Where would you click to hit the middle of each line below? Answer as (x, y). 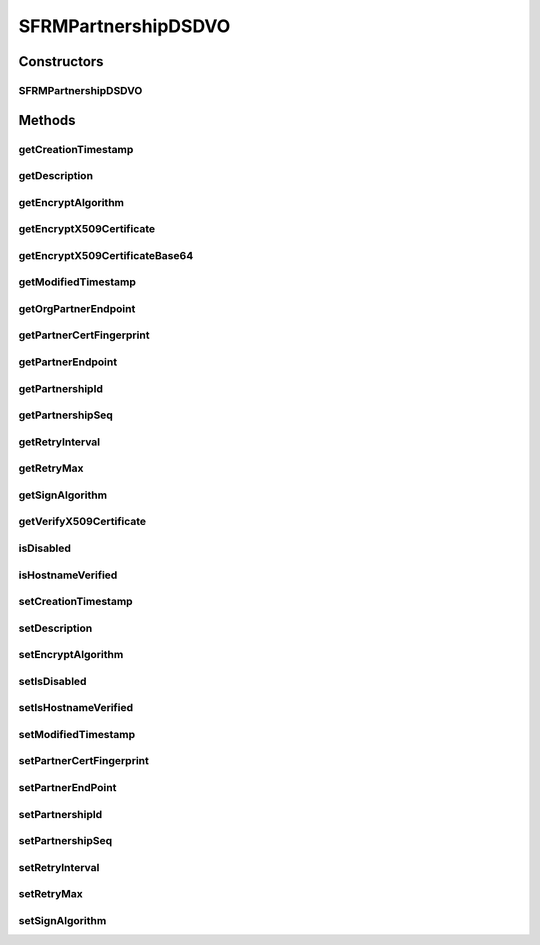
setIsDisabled (52, 681)
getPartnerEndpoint (68, 362)
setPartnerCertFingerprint (83, 761)
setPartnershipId (60, 814)
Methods (47, 120)
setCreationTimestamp (76, 602)
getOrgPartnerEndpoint (77, 308)
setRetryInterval (59, 867)
